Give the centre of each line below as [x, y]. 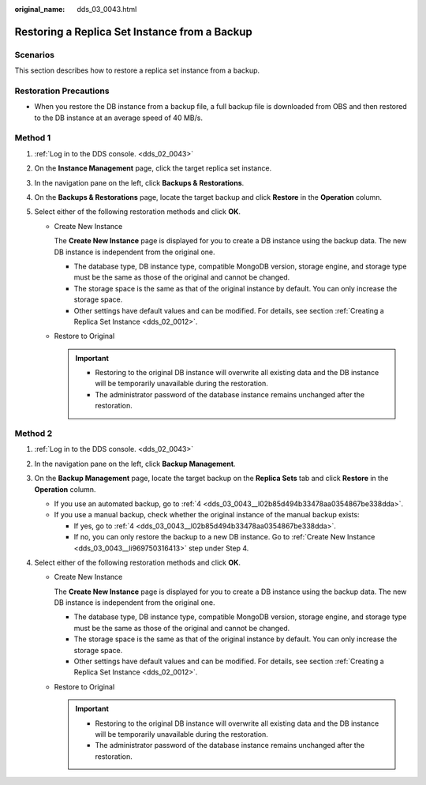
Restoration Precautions [62, 91]
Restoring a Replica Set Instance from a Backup [133, 32]
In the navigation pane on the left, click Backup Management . [135, 464]
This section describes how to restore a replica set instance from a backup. [137, 70]
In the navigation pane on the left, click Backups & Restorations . [139, 182]
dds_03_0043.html [107, 9]
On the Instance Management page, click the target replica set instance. [153, 168]
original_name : [40, 9]
